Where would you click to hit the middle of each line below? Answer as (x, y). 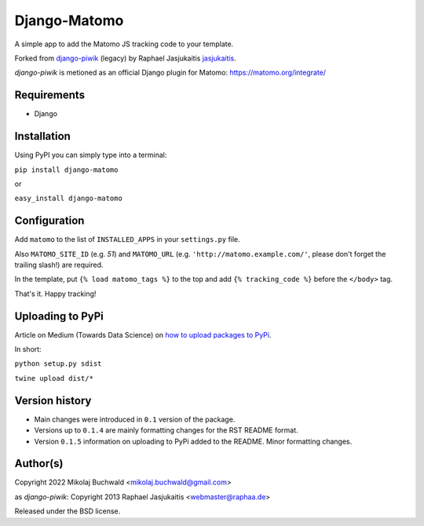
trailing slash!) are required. (59, 265)
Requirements (50, 95)
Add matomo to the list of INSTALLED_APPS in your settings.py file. (128, 239)
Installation (42, 136)
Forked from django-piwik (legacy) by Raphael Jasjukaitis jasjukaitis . (126, 58)
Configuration (49, 221)
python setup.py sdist (58, 364)
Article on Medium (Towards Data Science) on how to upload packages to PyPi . (143, 334)
